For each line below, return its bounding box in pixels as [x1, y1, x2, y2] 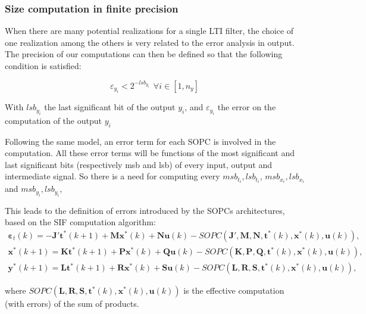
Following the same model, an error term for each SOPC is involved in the [5, 135, 276, 147]
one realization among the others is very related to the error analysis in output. [5, 36, 295, 48]
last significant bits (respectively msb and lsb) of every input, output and [5, 158, 272, 170]
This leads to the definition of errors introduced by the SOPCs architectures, [5, 204, 285, 216]
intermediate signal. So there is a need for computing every [5, 170, 220, 182]
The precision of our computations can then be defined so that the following [5, 48, 283, 60]
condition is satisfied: [5, 60, 82, 71]
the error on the [217, 101, 276, 113]
